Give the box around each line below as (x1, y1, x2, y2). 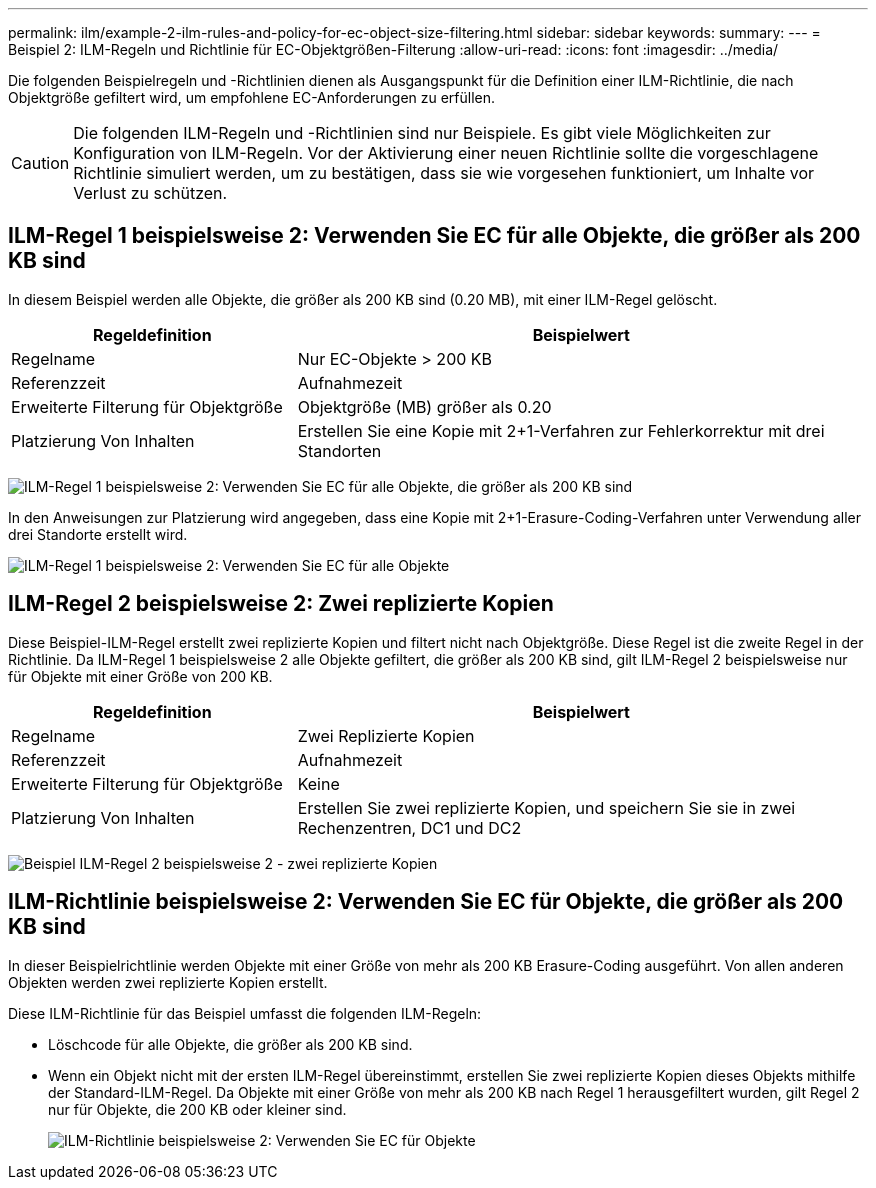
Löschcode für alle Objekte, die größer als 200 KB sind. (48, 1035, 413, 1053)
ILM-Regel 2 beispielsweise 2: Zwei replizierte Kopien (8, 591, 554, 617)
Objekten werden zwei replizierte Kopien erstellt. (8, 973, 328, 991)
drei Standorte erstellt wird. (8, 525, 188, 543)
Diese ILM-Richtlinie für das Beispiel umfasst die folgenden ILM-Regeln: (8, 1004, 482, 1022)
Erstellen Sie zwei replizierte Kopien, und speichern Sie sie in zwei (297, 797, 796, 818)
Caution (11, 153, 70, 173)
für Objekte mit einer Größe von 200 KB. (8, 667, 273, 685)
